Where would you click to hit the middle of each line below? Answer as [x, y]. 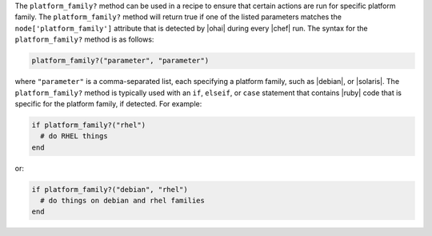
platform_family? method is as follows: [84, 39]
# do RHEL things [74, 136]
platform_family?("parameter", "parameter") [120, 61]
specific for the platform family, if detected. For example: [108, 103]
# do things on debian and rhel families [123, 201]
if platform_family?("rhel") [89, 125]
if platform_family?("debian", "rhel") [110, 189]
